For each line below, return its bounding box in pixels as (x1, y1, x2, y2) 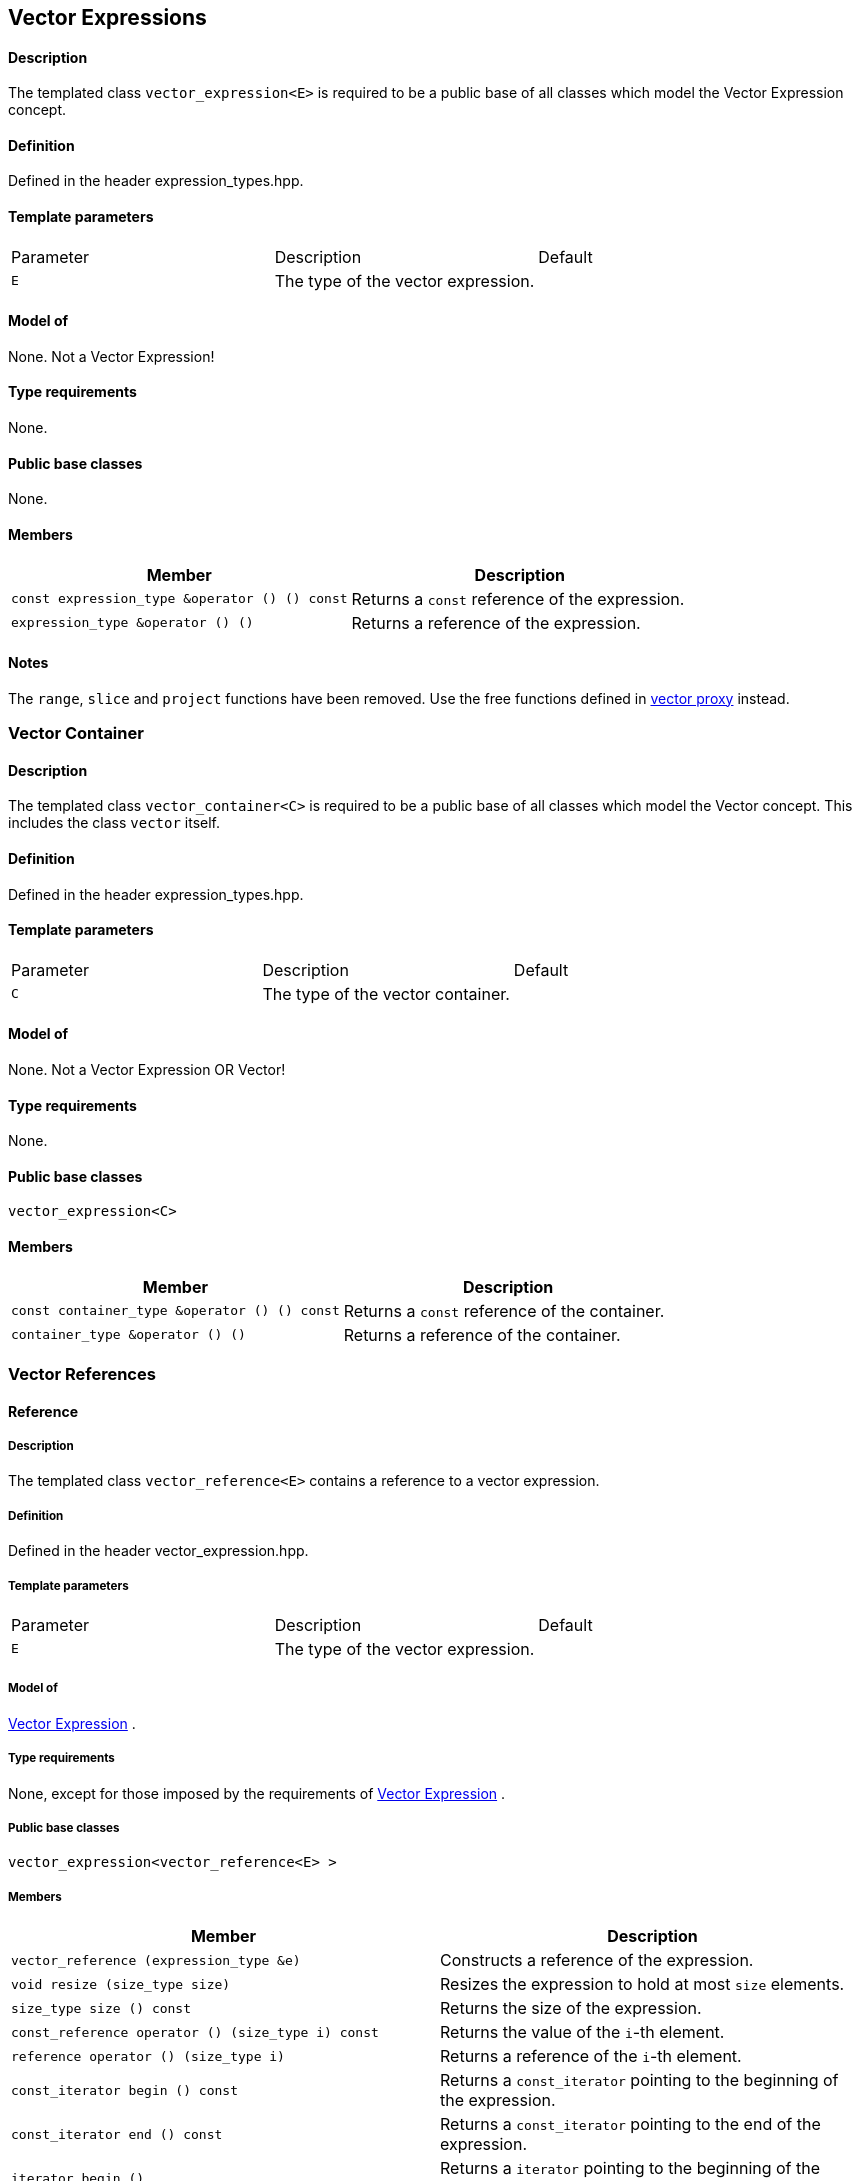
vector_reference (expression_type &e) (11, 1952, 301, 1968)
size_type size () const (11, 2000, 192, 2016)
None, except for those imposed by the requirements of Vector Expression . (8, 1784, 506, 1802)
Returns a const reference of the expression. (351, 588, 685, 609)
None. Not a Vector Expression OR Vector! (8, 1061, 286, 1078)
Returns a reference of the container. (343, 1324, 621, 1345)
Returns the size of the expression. (440, 1998, 702, 2019)
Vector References (8, 1364, 156, 1385)
